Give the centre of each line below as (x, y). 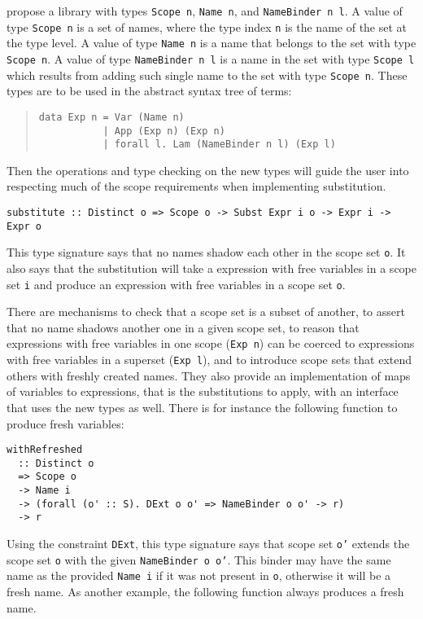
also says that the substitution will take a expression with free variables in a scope (211, 268)
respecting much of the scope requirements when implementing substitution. (196, 186)
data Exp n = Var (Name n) (111, 117)
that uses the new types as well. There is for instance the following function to (202, 407)
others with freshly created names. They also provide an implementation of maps (209, 375)
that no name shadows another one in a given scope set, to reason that (183, 327)
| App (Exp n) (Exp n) (164, 131)
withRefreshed (45, 450)
